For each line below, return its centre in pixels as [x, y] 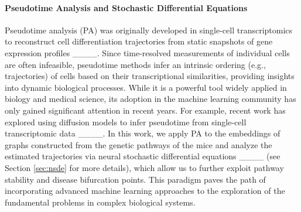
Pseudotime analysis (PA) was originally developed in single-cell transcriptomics [149, 30]
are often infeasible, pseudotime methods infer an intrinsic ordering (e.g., [135, 64]
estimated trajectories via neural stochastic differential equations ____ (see [143, 156]
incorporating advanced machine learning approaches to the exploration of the [145, 191]
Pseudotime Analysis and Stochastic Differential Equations [126, 7]
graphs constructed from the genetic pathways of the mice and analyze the [138, 144]
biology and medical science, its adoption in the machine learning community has [150, 99]
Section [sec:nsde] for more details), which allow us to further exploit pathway [144, 167]
